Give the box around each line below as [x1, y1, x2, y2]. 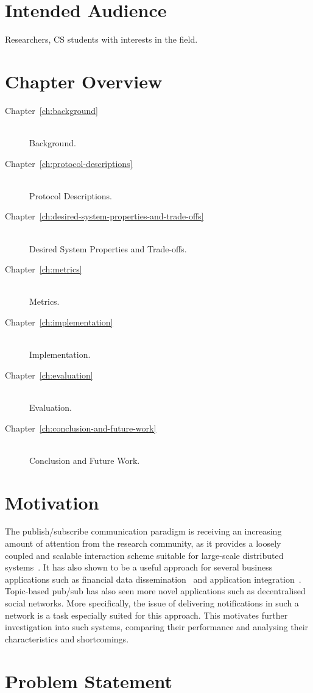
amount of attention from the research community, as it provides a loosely [5, 537, 281, 550]
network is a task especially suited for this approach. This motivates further [5, 608, 288, 621]
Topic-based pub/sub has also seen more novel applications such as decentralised [5, 585, 306, 597]
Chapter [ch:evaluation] [5, 368, 93, 381]
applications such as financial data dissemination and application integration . [5, 572, 301, 585]
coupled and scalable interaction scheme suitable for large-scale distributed [5, 549, 284, 561]
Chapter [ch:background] [5, 104, 98, 116]
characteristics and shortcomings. [5, 632, 129, 645]
